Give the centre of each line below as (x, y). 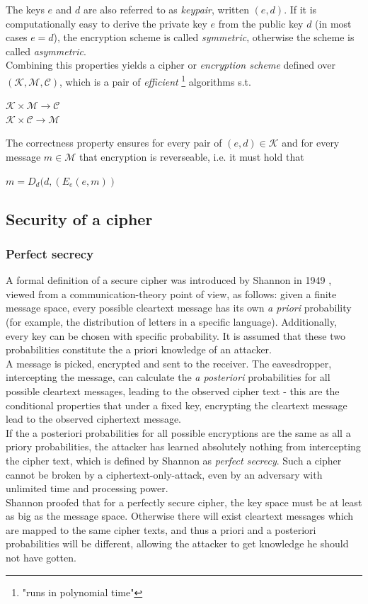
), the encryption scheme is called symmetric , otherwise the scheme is (204, 37)
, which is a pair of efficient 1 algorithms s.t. (155, 80)
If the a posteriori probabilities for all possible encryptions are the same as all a (178, 432)
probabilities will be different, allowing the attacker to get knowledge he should (177, 543)
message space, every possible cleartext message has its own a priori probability (179, 308)
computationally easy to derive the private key (107, 23)
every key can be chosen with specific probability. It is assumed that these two (176, 335)
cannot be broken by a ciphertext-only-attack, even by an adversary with (164, 474)
